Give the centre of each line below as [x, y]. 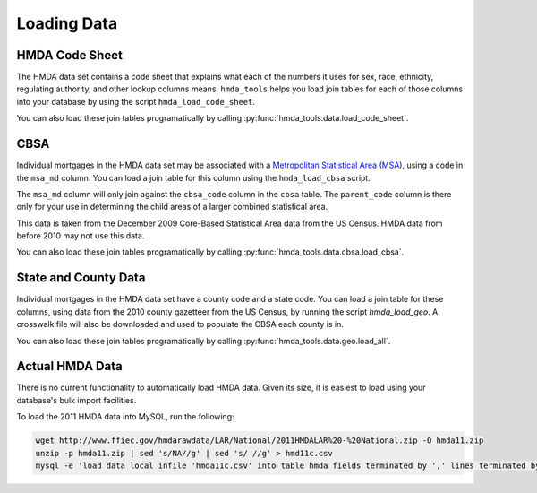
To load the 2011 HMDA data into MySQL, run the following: [125, 417]
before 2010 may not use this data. [81, 236]
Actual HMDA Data [69, 366]
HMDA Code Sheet [69, 55]
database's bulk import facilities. [77, 400]
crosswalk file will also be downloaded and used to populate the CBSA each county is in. [180, 324]
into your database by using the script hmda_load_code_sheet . [136, 101]
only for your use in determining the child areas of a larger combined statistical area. [172, 207]
